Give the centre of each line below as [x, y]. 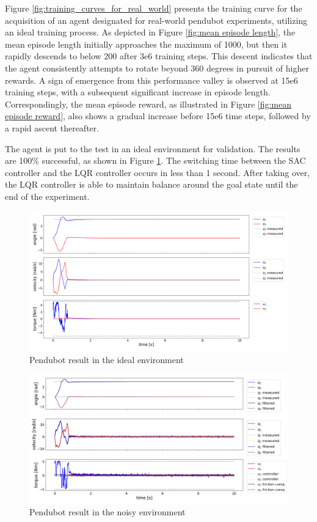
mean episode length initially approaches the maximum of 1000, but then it [146, 44]
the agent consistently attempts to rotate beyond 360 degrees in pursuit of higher [157, 68]
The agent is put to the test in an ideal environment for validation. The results [153, 148]
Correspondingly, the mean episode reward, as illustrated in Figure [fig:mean [148, 104]
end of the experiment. [47, 196]
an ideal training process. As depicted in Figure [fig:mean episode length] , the [150, 32]
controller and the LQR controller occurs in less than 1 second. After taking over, [158, 172]
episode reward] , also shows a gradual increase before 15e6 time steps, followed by [158, 116]
